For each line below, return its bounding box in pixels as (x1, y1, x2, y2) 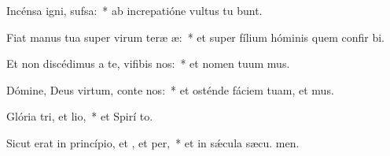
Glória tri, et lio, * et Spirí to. (6, 108, 153, 124)
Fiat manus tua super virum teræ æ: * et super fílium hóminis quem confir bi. (6, 28, 384, 45)
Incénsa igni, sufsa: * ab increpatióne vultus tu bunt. (6, 2, 263, 18)
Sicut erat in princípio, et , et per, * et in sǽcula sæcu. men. (6, 134, 300, 150)
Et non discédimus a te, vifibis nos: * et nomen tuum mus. (6, 55, 290, 72)
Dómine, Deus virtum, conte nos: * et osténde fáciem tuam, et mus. (6, 81, 334, 98)
